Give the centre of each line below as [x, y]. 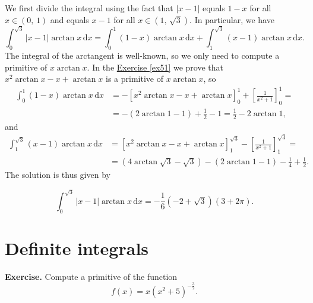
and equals [69, 19]
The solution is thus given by [58, 175]
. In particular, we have [232, 19]
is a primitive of [135, 79]
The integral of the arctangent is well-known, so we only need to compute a [142, 55]
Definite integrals [77, 248]
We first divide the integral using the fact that [89, 8]
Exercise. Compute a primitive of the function [91, 276]
